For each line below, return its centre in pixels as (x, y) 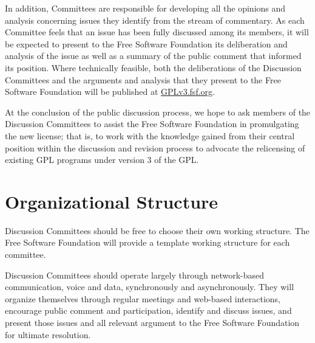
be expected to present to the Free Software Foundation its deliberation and (146, 43)
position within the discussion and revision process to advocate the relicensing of (155, 147)
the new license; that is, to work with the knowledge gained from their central (150, 135)
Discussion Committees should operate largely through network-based (135, 275)
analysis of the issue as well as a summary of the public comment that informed (153, 56)
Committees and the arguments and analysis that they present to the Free (143, 79)
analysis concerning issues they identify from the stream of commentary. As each (155, 20)
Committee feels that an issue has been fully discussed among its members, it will (157, 32)
